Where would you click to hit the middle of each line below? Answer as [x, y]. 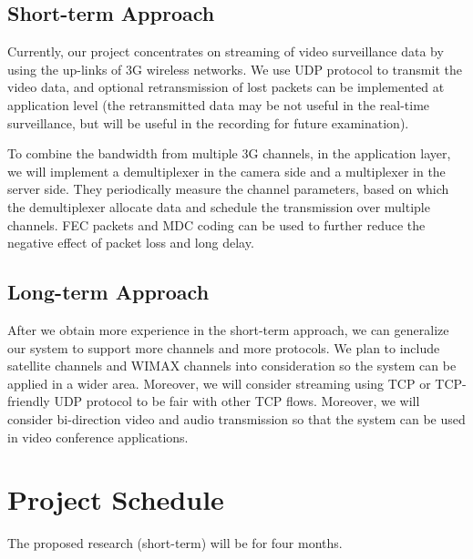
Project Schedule [116, 499]
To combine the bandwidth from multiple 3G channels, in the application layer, [229, 153]
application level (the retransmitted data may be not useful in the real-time [219, 104]
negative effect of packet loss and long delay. [131, 243]
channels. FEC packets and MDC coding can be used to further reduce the [216, 224]
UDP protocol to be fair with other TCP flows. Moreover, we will [237, 401]
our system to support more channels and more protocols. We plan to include [224, 347]
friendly [29, 401]
